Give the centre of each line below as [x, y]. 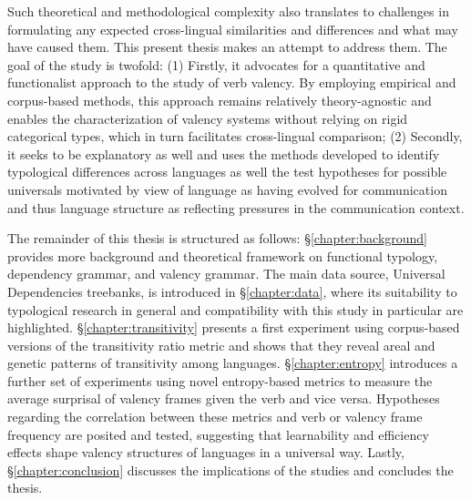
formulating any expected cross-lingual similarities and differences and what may [233, 29]
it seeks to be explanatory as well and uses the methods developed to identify [224, 153]
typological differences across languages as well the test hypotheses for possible [227, 172]
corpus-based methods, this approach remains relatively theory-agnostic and [220, 100]
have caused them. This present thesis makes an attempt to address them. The [227, 47]
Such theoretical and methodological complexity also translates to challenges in [228, 11]
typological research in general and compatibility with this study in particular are [235, 309]
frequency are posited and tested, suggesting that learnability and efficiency [218, 434]
